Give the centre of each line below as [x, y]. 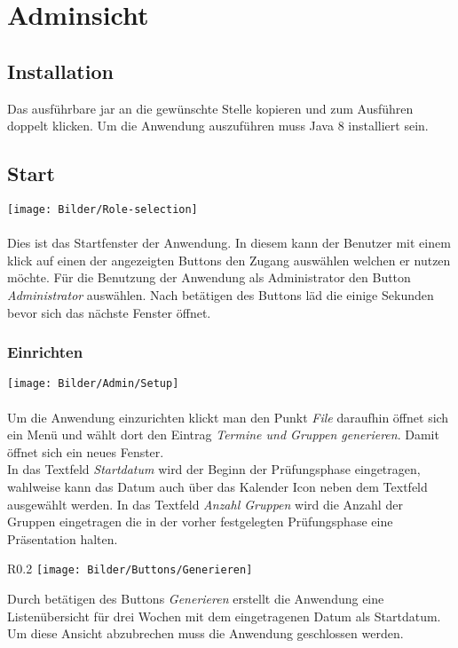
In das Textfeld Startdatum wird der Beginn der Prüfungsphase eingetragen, [214, 469]
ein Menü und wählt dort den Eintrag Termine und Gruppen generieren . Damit [223, 435]
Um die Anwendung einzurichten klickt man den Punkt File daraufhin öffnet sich [228, 417]
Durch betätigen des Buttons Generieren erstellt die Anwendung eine [196, 599]
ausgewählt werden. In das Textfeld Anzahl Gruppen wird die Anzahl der [205, 504]
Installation [60, 71]
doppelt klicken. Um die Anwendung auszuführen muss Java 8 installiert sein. [218, 126]
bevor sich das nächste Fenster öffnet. [109, 312]
